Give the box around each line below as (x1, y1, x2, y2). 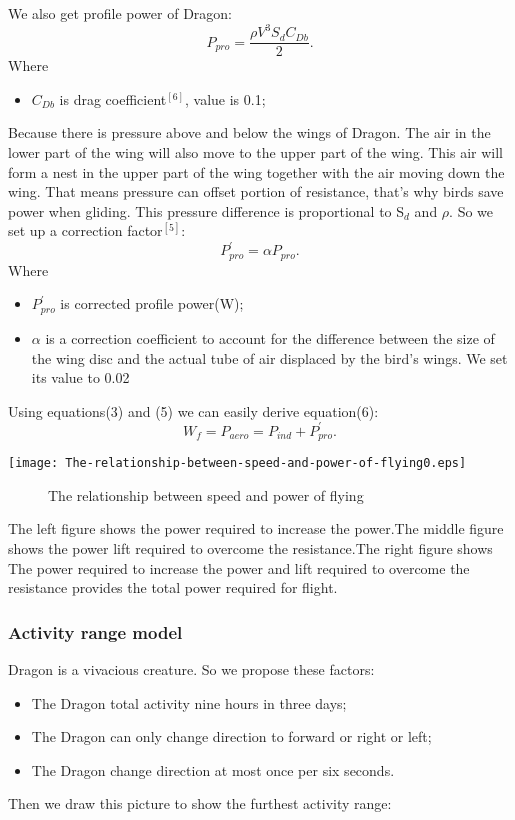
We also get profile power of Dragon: (8, 3, 232, 23)
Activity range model (8, 619, 183, 644)
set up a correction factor (8, 220, 163, 241)
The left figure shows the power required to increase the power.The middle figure (8, 518, 504, 539)
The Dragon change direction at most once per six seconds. (31, 759, 395, 780)
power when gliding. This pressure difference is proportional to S (8, 200, 405, 221)
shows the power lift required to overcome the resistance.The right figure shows (8, 538, 493, 559)
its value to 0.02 (31, 367, 130, 388)
